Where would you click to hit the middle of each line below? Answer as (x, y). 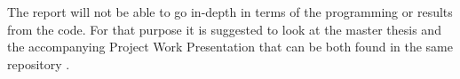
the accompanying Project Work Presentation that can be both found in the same (230, 47)
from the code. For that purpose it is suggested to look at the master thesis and (224, 29)
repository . (39, 63)
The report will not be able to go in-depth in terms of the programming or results (230, 12)
